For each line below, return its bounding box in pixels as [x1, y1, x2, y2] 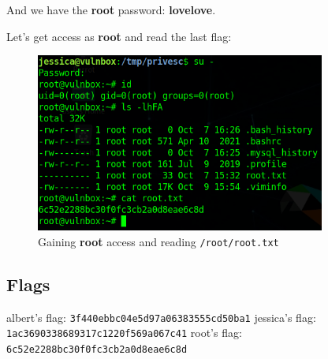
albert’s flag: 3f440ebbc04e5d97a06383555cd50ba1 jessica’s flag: [6, 309, 316, 325]
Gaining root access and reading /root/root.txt [38, 233, 279, 249]
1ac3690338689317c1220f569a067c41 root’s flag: [6, 324, 242, 341]
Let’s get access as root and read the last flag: [6, 28, 232, 44]
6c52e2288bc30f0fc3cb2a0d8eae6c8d [6, 343, 188, 355]
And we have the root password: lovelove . [6, 2, 216, 17]
